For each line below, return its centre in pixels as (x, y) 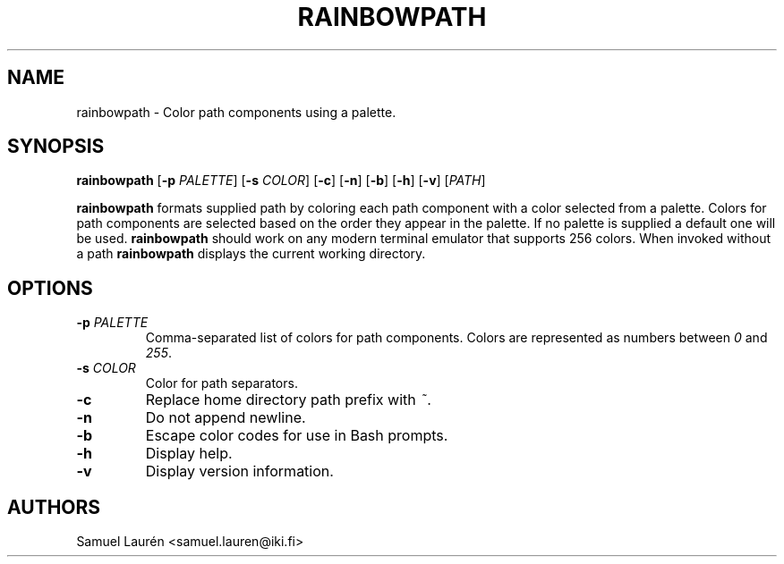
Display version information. (239, 471)
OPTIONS (50, 288)
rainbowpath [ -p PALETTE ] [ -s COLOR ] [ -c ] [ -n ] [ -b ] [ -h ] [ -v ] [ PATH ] (281, 181)
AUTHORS (54, 507)
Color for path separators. (222, 383)
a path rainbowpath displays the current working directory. (251, 254)
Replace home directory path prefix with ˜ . (288, 400)
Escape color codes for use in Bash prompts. (297, 436)
